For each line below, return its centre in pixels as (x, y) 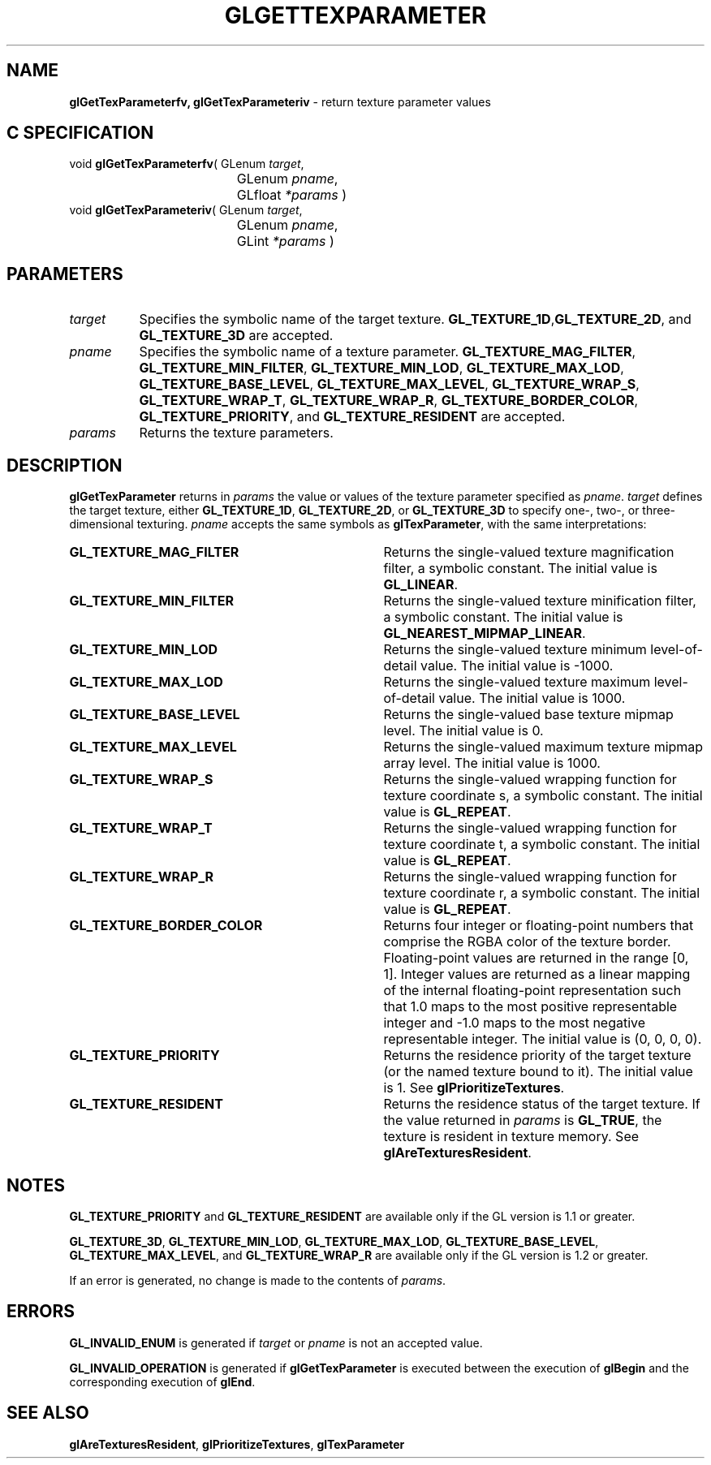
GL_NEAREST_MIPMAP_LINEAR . (485, 633)
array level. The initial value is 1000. (492, 763)
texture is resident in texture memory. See (511, 1137)
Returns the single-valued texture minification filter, (540, 601)
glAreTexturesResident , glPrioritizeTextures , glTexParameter (237, 1444)
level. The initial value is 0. (463, 731)
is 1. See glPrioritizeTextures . (474, 1088)
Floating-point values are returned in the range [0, (536, 958)
